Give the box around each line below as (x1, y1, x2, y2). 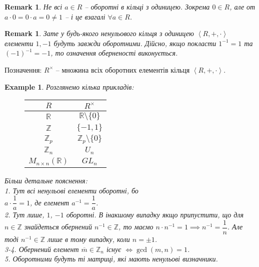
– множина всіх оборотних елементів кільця (55, 64, 190, 75)
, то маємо (118, 221, 153, 232)
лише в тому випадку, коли (47, 233, 130, 244)
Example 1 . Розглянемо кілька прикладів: (4, 81, 134, 92)
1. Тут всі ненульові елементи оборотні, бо (4, 185, 138, 195)
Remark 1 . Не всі (4, 2, 62, 12)
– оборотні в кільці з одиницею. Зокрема (84, 2, 210, 12)
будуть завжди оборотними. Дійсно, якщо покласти (53, 38, 216, 48)
